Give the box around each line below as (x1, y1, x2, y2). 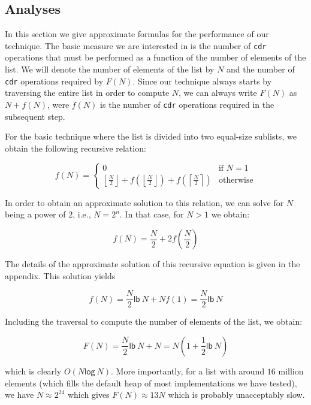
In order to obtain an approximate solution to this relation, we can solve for (5, 196, 284, 208)
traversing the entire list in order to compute (5, 86, 170, 99)
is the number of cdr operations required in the (100, 98, 274, 110)
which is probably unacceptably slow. (168, 388, 305, 401)
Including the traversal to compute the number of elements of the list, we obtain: (5, 315, 303, 328)
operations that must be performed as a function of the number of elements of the (5, 51, 306, 64)
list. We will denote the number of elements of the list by (5, 63, 215, 75)
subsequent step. (5, 110, 65, 122)
